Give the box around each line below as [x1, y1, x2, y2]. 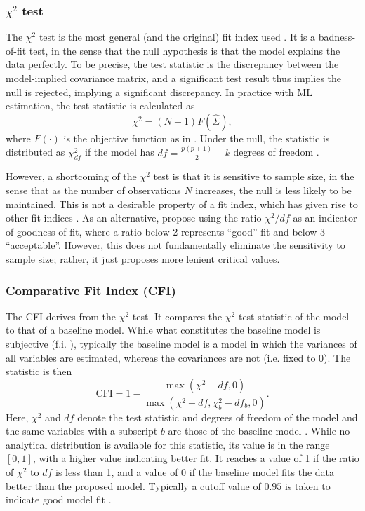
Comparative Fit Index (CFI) [6, 281, 176, 299]
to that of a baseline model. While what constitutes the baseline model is [6, 322, 321, 337]
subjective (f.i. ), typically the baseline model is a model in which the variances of [6, 336, 357, 351]
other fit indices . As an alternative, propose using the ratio [6, 210, 262, 225]
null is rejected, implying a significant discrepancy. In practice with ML [6, 84, 312, 99]
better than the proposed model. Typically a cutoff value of [6, 478, 261, 493]
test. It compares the [132, 308, 223, 323]
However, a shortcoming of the [6, 169, 137, 184]
